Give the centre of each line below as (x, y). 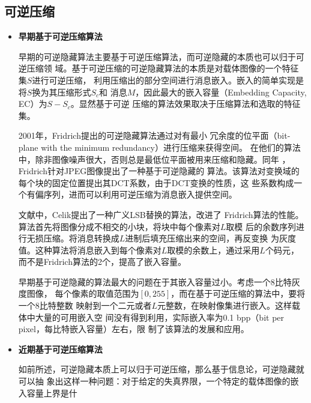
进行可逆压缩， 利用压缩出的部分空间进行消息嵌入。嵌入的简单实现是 (168, 80)
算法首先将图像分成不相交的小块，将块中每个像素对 (119, 226)
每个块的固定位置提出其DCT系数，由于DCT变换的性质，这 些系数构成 (156, 182)
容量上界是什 (52, 392)
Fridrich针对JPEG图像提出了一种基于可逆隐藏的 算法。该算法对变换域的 (159, 171)
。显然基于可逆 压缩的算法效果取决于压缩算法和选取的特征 (186, 104)
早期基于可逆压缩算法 (60, 36)
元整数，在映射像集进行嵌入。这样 (225, 305)
